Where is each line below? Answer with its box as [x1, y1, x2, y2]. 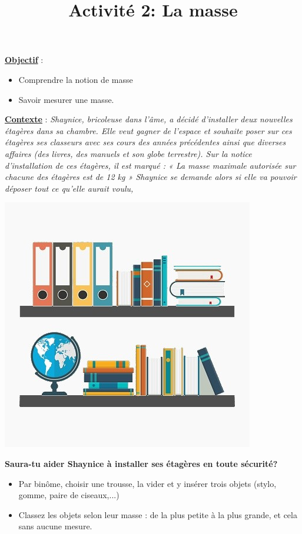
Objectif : [5, 54, 44, 66]
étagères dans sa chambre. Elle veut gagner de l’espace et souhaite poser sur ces [5, 124, 292, 136]
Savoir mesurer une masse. [18, 93, 114, 105]
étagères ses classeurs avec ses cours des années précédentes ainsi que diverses [5, 136, 286, 148]
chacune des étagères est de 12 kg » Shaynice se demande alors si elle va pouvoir [5, 171, 297, 183]
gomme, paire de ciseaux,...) [18, 489, 120, 501]
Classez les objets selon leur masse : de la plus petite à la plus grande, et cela [18, 508, 297, 520]
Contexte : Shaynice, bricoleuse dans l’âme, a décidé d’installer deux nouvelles [5, 113, 293, 125]
